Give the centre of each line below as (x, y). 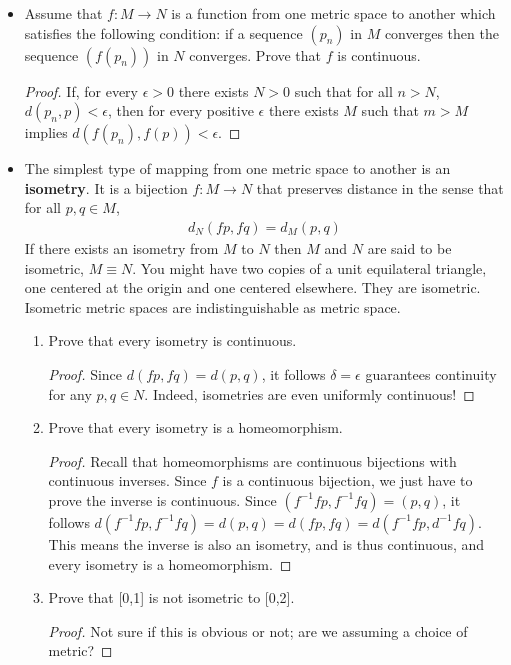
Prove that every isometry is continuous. (172, 340)
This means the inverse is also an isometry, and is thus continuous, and (266, 543)
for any (70, 393)
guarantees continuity (431, 373)
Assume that (63, 13)
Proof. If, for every (81, 90)
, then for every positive (180, 110)
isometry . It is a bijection (106, 187)
